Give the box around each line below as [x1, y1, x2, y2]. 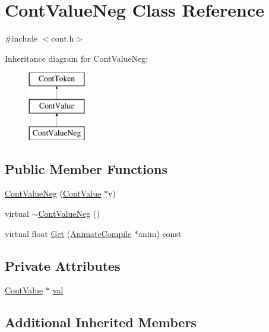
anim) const [138, 227, 182, 239]
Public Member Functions [5, 159, 167, 178]
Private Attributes [5, 256, 121, 274]
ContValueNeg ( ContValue [5, 187, 102, 200]
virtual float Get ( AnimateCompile [5, 227, 132, 239]
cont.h [51, 32, 74, 45]
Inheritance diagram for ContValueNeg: [5, 52, 148, 64]
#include [5, 32, 38, 45]
